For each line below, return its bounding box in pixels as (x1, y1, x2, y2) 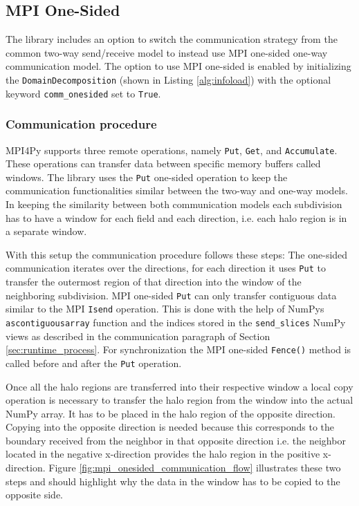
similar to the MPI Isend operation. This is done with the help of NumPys (6, 301, 324, 316)
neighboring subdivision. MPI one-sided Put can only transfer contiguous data (6, 288, 337, 302)
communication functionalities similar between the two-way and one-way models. (6, 183, 348, 198)
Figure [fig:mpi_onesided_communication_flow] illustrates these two (48, 460, 341, 475)
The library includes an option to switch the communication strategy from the (6, 32, 338, 46)
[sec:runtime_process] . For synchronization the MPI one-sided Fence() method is (6, 342, 351, 357)
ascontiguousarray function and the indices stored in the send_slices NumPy (6, 315, 346, 329)
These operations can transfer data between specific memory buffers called (6, 156, 321, 171)
